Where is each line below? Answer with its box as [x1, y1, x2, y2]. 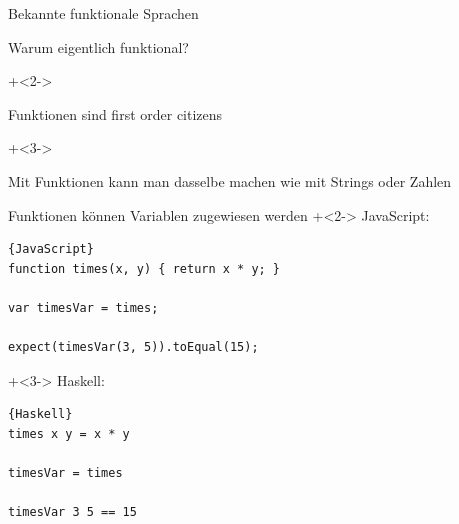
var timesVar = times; [8, 300, 159, 315]
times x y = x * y [8, 426, 130, 441]
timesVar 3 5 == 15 [8, 505, 137, 520]
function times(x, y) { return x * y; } [8, 261, 281, 276]
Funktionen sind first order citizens [8, 103, 223, 124]
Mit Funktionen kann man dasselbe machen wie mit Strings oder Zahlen [8, 170, 452, 191]
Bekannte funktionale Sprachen [8, 3, 199, 23]
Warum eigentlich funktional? [8, 36, 189, 57]
